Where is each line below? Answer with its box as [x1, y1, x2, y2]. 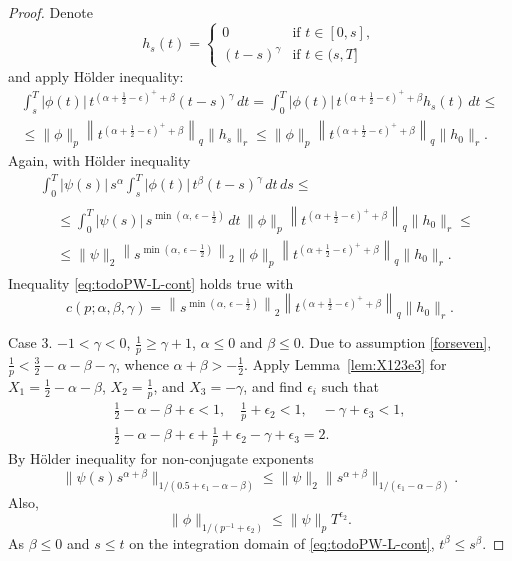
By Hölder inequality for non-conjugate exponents [8, 448, 314, 469]
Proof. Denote [8, 2, 93, 22]
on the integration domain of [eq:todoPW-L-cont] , [129, 532, 435, 553]
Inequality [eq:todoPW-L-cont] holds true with [8, 272, 294, 293]
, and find [243, 375, 303, 396]
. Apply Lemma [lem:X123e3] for [244, 353, 447, 374]
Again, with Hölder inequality [8, 150, 191, 170]
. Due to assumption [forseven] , [300, 332, 492, 353]
